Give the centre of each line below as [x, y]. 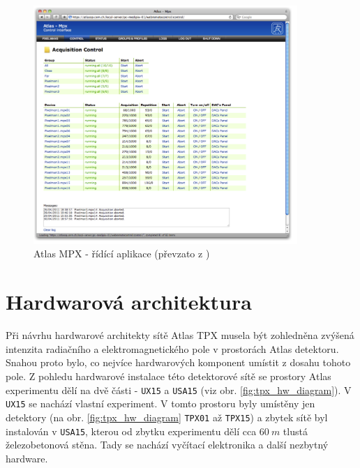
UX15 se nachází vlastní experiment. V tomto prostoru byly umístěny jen [160, 403]
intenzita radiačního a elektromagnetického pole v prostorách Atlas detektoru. [172, 348]
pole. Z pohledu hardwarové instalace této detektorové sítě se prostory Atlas [168, 376]
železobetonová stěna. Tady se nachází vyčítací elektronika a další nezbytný [167, 445]
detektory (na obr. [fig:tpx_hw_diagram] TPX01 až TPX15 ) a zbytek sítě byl [167, 417]
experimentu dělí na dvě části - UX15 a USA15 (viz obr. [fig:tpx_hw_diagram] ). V [179, 390]
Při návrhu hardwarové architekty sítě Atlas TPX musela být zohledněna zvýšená [180, 335]
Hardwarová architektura [129, 302]
